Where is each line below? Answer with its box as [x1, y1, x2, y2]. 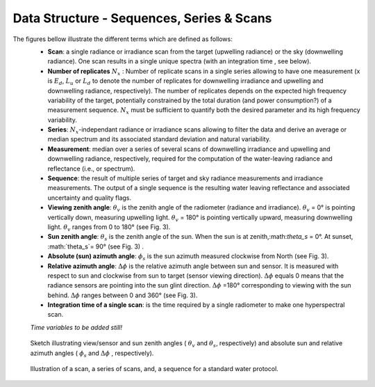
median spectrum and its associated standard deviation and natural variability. [47, 135, 271, 143]
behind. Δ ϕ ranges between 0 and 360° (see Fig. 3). [47, 291, 198, 299]
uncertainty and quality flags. [47, 193, 132, 202]
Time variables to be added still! [30, 323, 123, 331]
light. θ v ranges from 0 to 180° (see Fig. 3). [47, 223, 171, 232]
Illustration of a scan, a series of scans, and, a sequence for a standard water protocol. [30, 365, 279, 373]
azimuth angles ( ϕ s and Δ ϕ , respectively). [30, 349, 154, 358]
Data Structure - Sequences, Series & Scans [12, 10, 272, 26]
